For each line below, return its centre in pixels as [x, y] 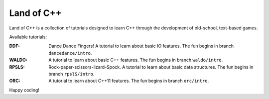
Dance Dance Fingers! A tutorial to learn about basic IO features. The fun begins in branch [141, 46]
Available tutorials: [28, 37]
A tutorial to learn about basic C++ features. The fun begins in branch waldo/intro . [136, 60]
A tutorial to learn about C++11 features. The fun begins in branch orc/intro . [129, 81]
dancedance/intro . [70, 53]
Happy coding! [24, 90]
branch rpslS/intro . [71, 74]
